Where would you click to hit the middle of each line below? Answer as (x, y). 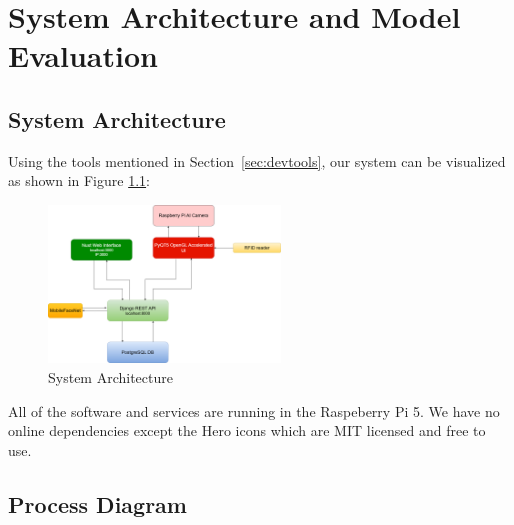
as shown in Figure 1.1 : (79, 180)
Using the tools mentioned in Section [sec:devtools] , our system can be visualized (257, 160)
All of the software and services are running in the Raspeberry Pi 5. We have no (254, 410)
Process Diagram (97, 503)
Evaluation (83, 55)
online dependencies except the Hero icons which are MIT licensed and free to (247, 430)
